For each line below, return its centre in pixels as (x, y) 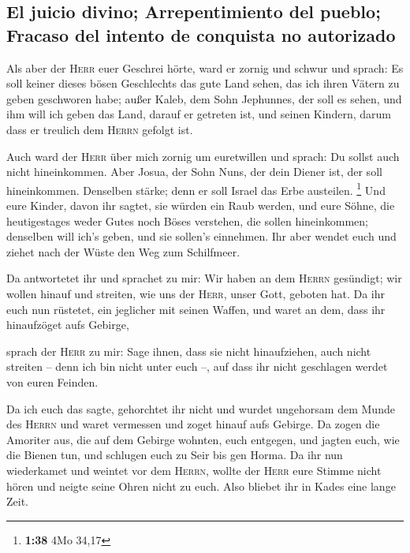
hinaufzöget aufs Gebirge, (68, 325)
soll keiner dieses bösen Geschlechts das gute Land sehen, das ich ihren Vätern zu (203, 83)
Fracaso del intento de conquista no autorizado (201, 34)
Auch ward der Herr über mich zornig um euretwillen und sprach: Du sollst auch (203, 156)
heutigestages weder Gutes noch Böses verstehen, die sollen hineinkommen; (187, 220)
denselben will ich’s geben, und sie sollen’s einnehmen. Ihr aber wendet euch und (201, 236)
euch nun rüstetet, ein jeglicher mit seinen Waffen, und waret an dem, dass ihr (196, 309)
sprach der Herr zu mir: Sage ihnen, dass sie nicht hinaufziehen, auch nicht (189, 351)
